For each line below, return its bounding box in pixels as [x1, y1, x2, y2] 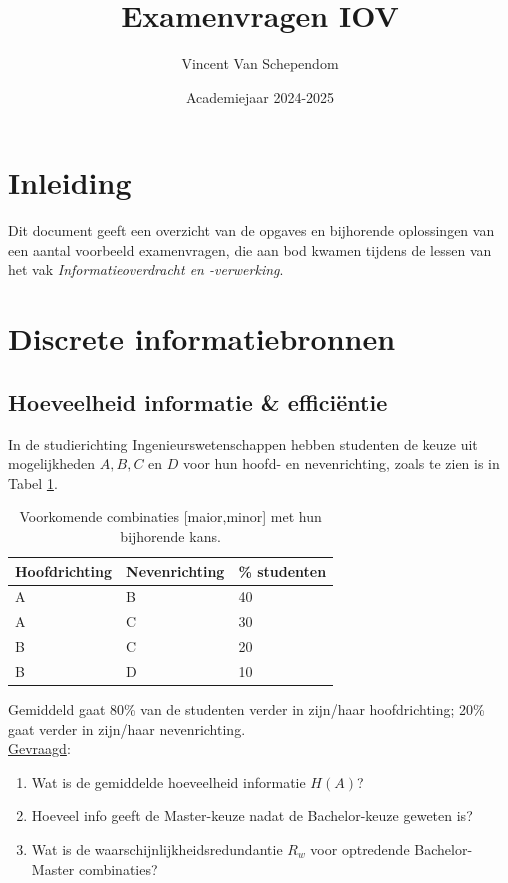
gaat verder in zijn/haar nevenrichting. [8, 718, 246, 739]
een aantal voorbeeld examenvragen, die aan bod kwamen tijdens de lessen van [8, 239, 492, 260]
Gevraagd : [8, 738, 71, 759]
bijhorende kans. [120, 525, 221, 546]
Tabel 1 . [8, 472, 58, 493]
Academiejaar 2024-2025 [185, 86, 335, 107]
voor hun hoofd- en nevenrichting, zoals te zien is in [183, 453, 500, 474]
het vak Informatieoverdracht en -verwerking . [8, 259, 284, 280]
